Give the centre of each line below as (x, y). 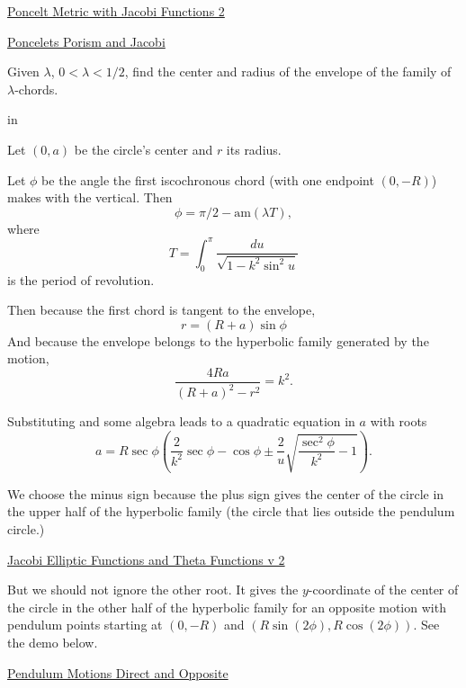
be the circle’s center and (143, 149)
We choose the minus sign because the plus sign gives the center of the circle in (226, 493)
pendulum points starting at (85, 625)
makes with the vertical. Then (90, 197)
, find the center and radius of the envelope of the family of (288, 71)
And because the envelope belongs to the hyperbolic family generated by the (218, 340)
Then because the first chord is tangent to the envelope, (161, 310)
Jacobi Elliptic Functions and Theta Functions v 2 (146, 559)
